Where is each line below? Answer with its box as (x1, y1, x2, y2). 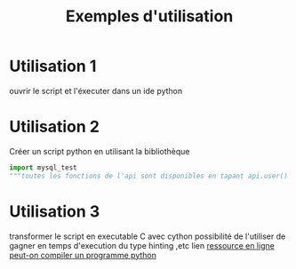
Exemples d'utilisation (65, 6, 234, 27)
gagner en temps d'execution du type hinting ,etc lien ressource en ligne (9, 240, 276, 250)
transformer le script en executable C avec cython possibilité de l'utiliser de (9, 231, 286, 241)
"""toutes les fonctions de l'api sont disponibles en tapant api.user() (9, 171, 289, 180)
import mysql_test (9, 162, 77, 172)
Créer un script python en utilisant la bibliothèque (9, 146, 190, 156)
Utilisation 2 (9, 117, 100, 137)
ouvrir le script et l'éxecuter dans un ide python (9, 85, 183, 96)
